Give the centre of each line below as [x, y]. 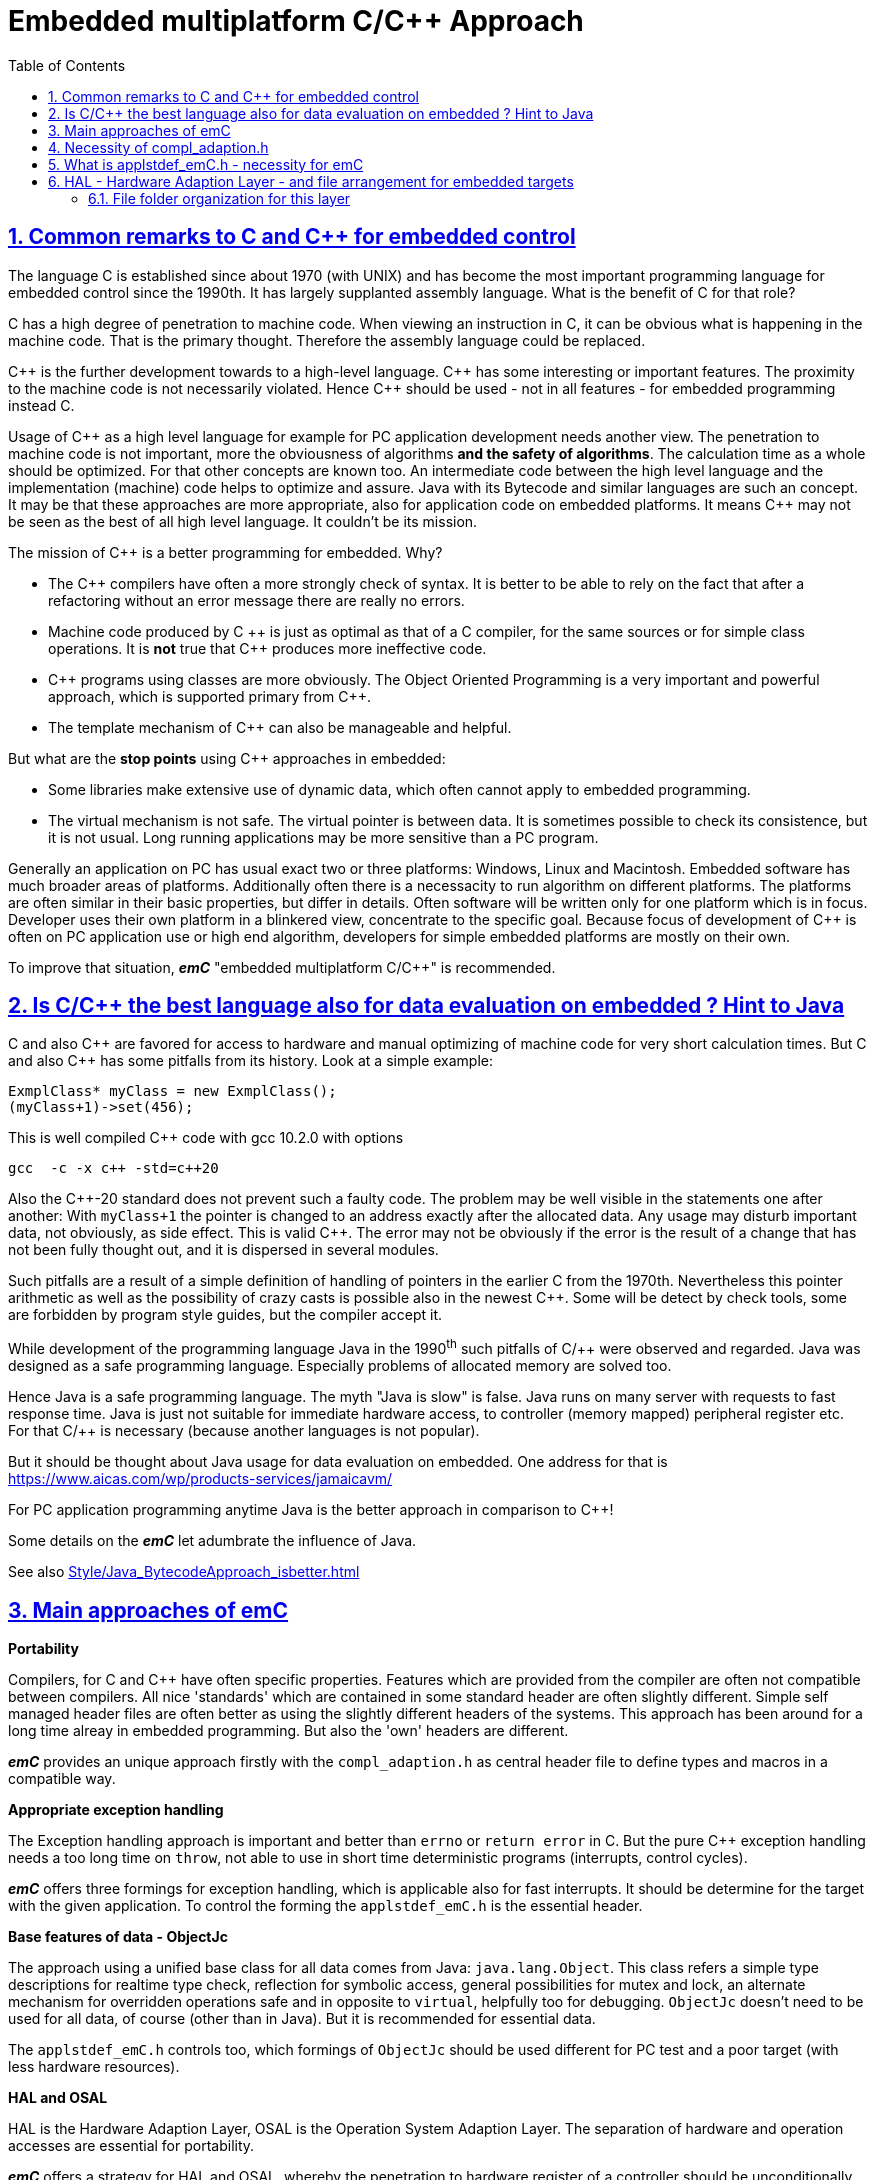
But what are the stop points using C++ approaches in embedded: [227, 758]
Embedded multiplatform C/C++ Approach [296, 21]
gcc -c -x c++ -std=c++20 [113, 1168]
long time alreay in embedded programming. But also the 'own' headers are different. [288, 1730]
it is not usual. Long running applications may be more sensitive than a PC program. [323, 837]
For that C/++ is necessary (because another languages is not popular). [244, 1431]
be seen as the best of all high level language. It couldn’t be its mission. [243, 521]
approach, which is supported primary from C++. [209, 696]
